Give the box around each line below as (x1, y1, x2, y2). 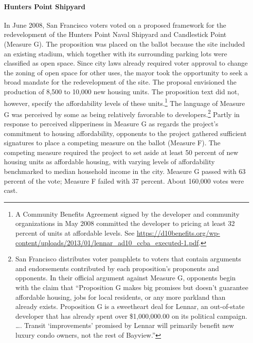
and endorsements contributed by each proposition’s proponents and (15, 263, 219, 273)
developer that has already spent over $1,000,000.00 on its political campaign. (15, 310, 248, 321)
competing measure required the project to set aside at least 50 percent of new (4, 147, 238, 157)
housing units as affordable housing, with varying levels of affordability (4, 156, 215, 167)
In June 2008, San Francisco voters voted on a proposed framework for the (4, 19, 226, 30)
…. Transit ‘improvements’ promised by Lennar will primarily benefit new (15, 320, 234, 330)
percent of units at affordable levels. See (15, 227, 135, 238)
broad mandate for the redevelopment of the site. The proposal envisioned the (4, 77, 236, 87)
